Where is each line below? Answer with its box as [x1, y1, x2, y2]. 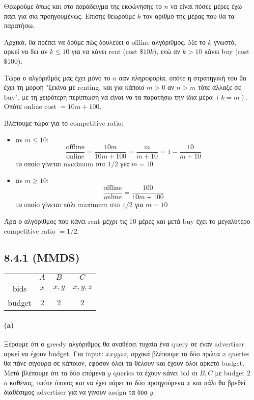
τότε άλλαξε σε [198, 82, 241, 92]
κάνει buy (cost [204, 46, 250, 56]
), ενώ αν [153, 46, 180, 56]
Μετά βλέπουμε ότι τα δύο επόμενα [4, 368, 106, 377]
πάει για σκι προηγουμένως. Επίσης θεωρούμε [4, 10, 135, 21]
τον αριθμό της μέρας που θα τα [143, 10, 235, 21]
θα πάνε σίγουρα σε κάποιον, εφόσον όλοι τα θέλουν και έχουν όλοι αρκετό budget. [4, 358, 245, 368]
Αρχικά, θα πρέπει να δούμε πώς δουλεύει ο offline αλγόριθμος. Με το [4, 36, 206, 47]
